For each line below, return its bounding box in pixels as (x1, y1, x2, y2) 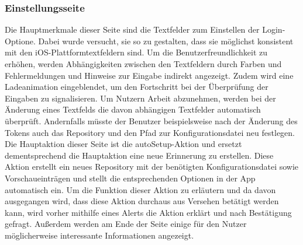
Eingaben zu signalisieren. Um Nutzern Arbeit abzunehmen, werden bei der (5, 92, 276, 104)
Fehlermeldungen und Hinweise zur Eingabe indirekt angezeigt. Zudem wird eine (5, 69, 294, 81)
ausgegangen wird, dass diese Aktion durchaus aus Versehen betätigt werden (5, 195, 279, 207)
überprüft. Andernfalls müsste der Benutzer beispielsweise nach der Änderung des (5, 114, 298, 127)
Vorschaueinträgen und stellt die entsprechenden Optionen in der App (5, 171, 256, 184)
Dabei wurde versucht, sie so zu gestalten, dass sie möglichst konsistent (38, 34, 294, 47)
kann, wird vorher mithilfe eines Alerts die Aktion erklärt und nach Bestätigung (5, 206, 292, 218)
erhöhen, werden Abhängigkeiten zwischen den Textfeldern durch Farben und (5, 58, 282, 69)
